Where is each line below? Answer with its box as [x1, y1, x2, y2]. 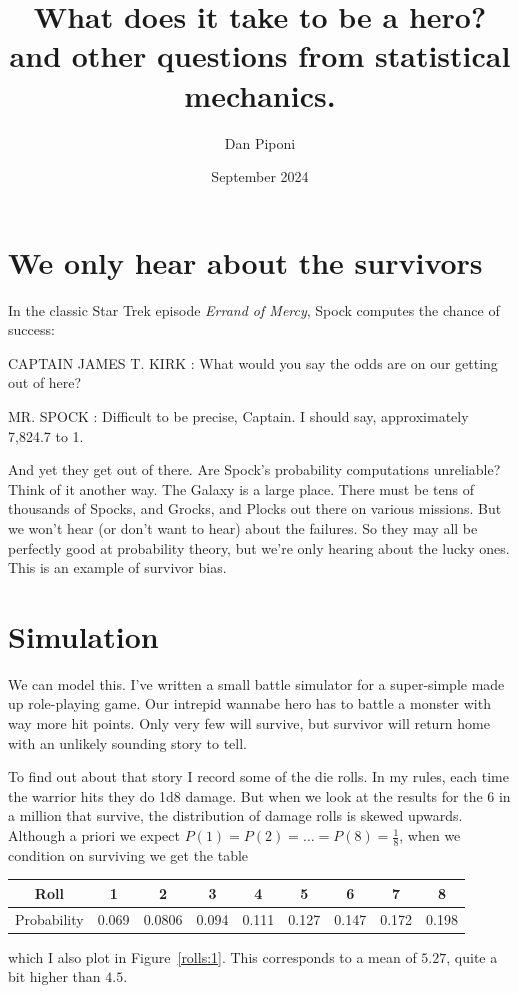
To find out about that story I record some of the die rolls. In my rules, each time [8, 766, 509, 787]
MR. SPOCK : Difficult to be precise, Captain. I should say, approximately [8, 406, 469, 426]
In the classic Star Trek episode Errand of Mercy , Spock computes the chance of [8, 299, 500, 320]
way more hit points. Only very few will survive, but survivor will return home [8, 713, 490, 734]
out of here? [8, 372, 82, 393]
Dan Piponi [224, 132, 296, 153]
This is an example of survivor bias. [8, 557, 227, 578]
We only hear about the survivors [8, 241, 483, 282]
